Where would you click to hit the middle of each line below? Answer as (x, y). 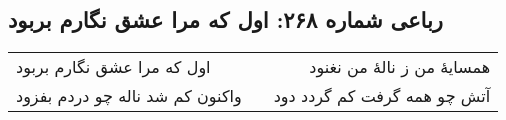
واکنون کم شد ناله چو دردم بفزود (129, 96)
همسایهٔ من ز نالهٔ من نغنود (400, 67)
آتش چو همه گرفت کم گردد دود (382, 96)
